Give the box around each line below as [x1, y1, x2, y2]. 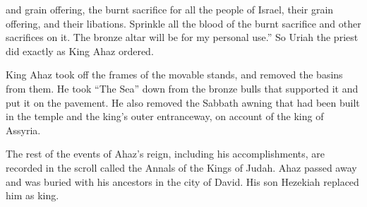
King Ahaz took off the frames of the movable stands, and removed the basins [6, 67, 343, 82]
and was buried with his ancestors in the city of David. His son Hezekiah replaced [6, 174, 359, 189]
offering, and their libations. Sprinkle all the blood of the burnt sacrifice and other [6, 16, 361, 30]
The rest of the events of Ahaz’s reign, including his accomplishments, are [6, 146, 325, 161]
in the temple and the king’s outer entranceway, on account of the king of [6, 109, 324, 124]
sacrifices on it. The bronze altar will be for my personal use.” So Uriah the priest [6, 30, 359, 45]
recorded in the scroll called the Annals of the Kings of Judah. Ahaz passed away [6, 160, 357, 175]
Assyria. [6, 122, 41, 137]
